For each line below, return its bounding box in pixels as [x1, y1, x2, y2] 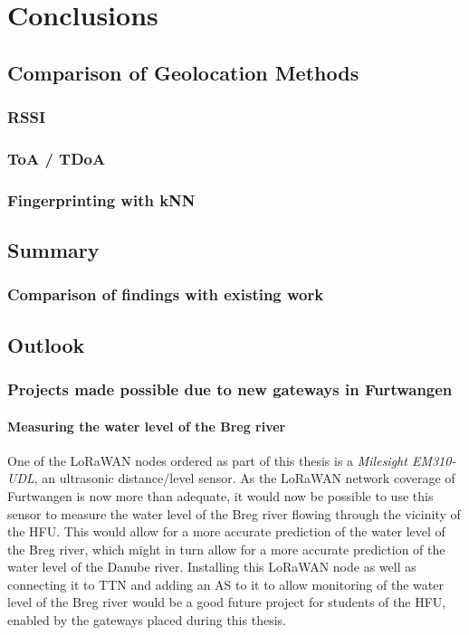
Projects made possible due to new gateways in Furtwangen [7, 378, 453, 401]
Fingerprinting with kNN [7, 188, 196, 211]
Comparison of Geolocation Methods [7, 58, 359, 86]
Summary [7, 236, 100, 264]
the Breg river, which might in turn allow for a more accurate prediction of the [7, 539, 445, 558]
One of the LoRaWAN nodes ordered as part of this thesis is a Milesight [7, 450, 407, 469]
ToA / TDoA [7, 147, 106, 169]
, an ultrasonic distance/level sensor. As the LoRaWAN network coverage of [33, 469, 455, 488]
